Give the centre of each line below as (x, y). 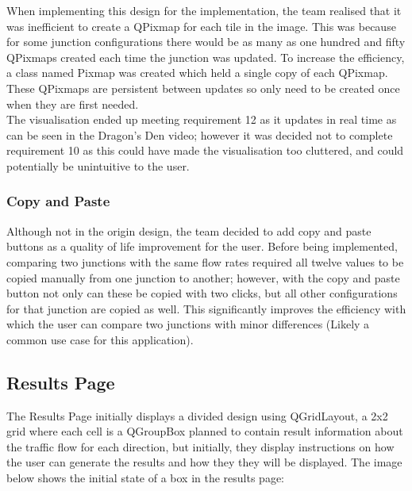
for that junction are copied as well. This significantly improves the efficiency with (206, 308)
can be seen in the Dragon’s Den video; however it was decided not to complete (200, 134)
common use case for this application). (100, 339)
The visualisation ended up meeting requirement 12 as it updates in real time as (202, 119)
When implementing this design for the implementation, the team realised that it (204, 10)
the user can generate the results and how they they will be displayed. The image (204, 462)
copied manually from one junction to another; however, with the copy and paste (203, 277)
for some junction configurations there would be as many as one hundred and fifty (206, 42)
